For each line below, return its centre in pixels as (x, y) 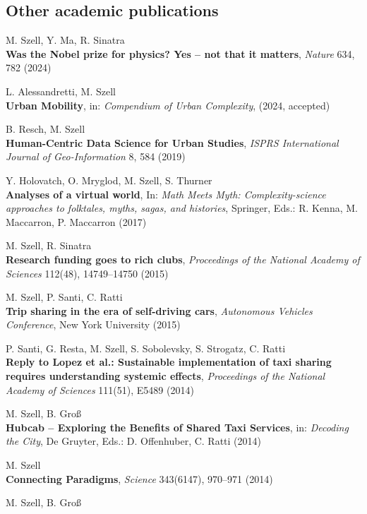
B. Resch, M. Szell (46, 129)
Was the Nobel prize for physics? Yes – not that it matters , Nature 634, (180, 53)
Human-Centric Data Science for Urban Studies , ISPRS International (172, 142)
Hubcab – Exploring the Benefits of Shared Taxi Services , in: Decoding (177, 427)
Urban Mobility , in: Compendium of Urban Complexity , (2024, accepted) (168, 105)
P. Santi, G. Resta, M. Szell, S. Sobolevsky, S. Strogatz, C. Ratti (146, 348)
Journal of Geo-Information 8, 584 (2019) (96, 156)
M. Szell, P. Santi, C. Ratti (64, 297)
